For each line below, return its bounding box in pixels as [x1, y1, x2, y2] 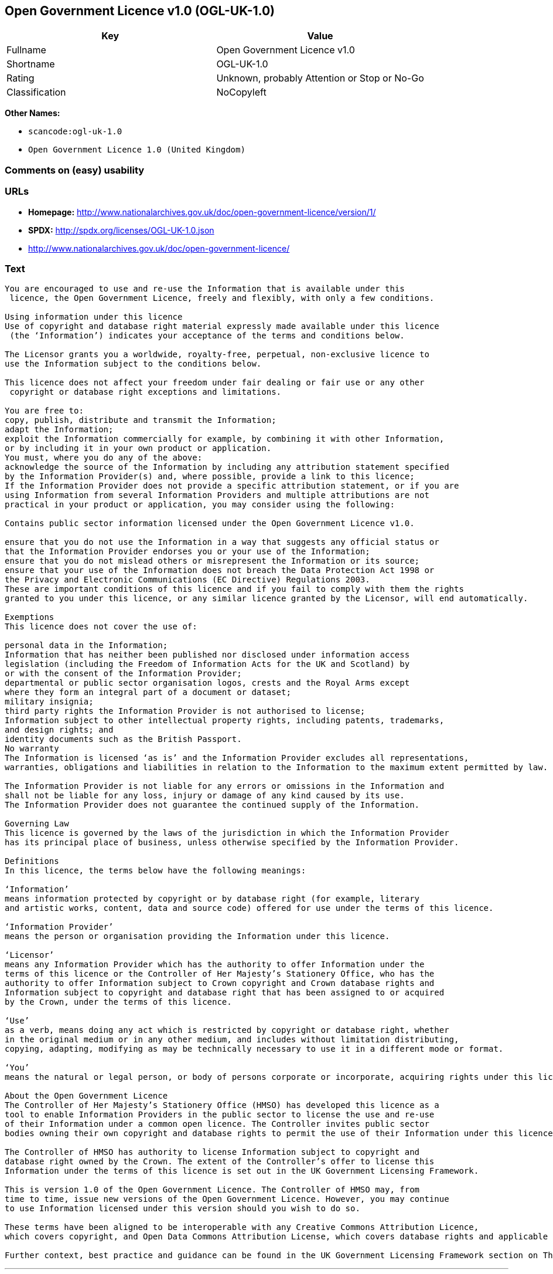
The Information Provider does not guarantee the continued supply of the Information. [5, 800, 420, 810]
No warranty [5, 744, 59, 754]
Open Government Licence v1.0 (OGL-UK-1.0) [5, 4, 275, 18]
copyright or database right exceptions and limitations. [9, 387, 282, 397]
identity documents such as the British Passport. [5, 734, 242, 744]
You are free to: [5, 406, 84, 416]
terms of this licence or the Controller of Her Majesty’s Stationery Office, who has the [5, 969, 435, 979]
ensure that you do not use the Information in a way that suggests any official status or [5, 537, 439, 547]
